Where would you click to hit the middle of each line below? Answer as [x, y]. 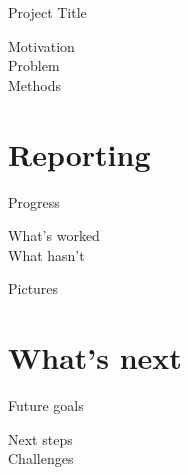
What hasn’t [46, 254]
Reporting [79, 153]
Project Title [47, 12]
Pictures [33, 288]
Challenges [41, 458]
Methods [34, 84]
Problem [34, 65]
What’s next [95, 357]
